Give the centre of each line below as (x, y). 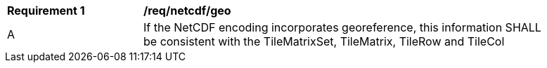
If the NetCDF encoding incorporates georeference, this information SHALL (342, 27)
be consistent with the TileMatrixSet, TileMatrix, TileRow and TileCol (324, 41)
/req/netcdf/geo (187, 11)
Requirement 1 (46, 11)
